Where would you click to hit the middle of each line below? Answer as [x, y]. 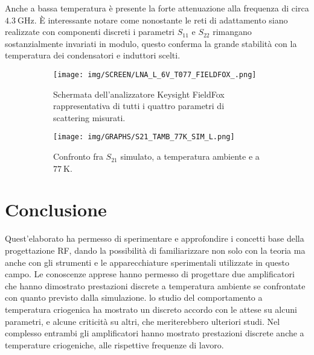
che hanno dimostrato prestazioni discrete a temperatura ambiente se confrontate [155, 285]
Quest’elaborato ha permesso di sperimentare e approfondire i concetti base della [155, 238]
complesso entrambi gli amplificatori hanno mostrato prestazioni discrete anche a [155, 333]
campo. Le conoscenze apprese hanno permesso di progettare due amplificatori [150, 274]
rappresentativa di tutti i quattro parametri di [139, 106]
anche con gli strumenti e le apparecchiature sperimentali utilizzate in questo [147, 262]
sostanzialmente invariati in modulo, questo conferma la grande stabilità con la [151, 43]
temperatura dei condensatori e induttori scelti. [93, 55]
